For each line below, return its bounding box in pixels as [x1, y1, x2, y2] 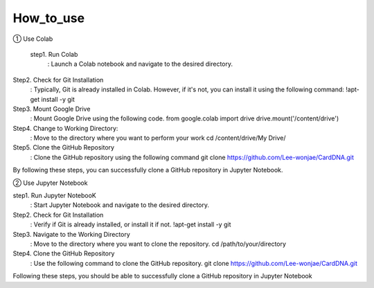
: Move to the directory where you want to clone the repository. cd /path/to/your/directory [30, 240, 287, 248]
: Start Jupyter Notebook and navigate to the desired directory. [30, 201, 210, 209]
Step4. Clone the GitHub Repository [12, 249, 115, 258]
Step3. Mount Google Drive [12, 105, 91, 113]
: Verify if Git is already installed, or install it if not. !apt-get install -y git [30, 220, 231, 228]
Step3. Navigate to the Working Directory [12, 230, 131, 238]
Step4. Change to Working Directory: [12, 124, 118, 132]
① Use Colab [12, 35, 53, 43]
